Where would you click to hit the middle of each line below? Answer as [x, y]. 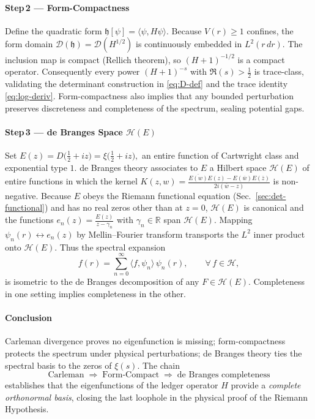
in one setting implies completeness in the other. [95, 293]
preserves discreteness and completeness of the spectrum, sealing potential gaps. [155, 108]
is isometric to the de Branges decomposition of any [102, 281]
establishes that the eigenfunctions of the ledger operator [112, 385]
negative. [22, 195]
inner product [279, 234]
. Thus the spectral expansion [110, 247]
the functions [29, 220]
